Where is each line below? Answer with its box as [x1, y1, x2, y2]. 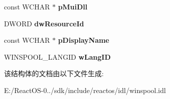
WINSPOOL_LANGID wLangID [4, 51, 111, 62]
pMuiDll [58, 1, 88, 11]
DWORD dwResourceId [4, 18, 84, 28]
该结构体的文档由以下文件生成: [4, 68, 104, 79]
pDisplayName [58, 35, 109, 45]
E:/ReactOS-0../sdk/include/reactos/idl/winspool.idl [4, 85, 166, 95]
